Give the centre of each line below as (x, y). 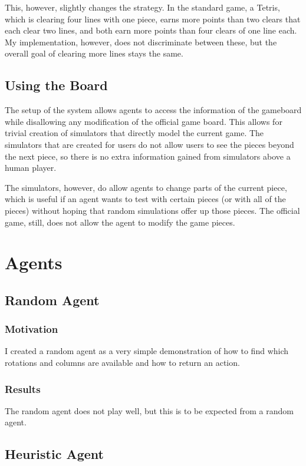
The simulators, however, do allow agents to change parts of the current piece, (146, 187)
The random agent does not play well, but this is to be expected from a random (149, 410)
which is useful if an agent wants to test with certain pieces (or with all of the (145, 199)
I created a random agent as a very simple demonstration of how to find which (147, 351)
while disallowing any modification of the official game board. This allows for (144, 121)
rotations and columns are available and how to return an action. (122, 363)
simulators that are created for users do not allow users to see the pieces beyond (149, 144)
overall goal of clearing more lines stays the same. (94, 53)
